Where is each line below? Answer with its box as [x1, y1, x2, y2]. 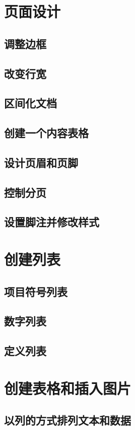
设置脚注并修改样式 [4, 214, 99, 230]
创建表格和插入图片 [4, 377, 131, 398]
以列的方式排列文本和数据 [4, 412, 131, 428]
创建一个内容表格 [4, 125, 89, 141]
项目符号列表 [4, 283, 67, 299]
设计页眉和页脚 [4, 154, 78, 170]
